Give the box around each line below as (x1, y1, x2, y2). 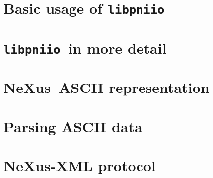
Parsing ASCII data (3, 116, 142, 136)
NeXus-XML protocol (3, 155, 156, 175)
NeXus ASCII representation (3, 77, 210, 97)
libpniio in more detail (3, 37, 167, 58)
